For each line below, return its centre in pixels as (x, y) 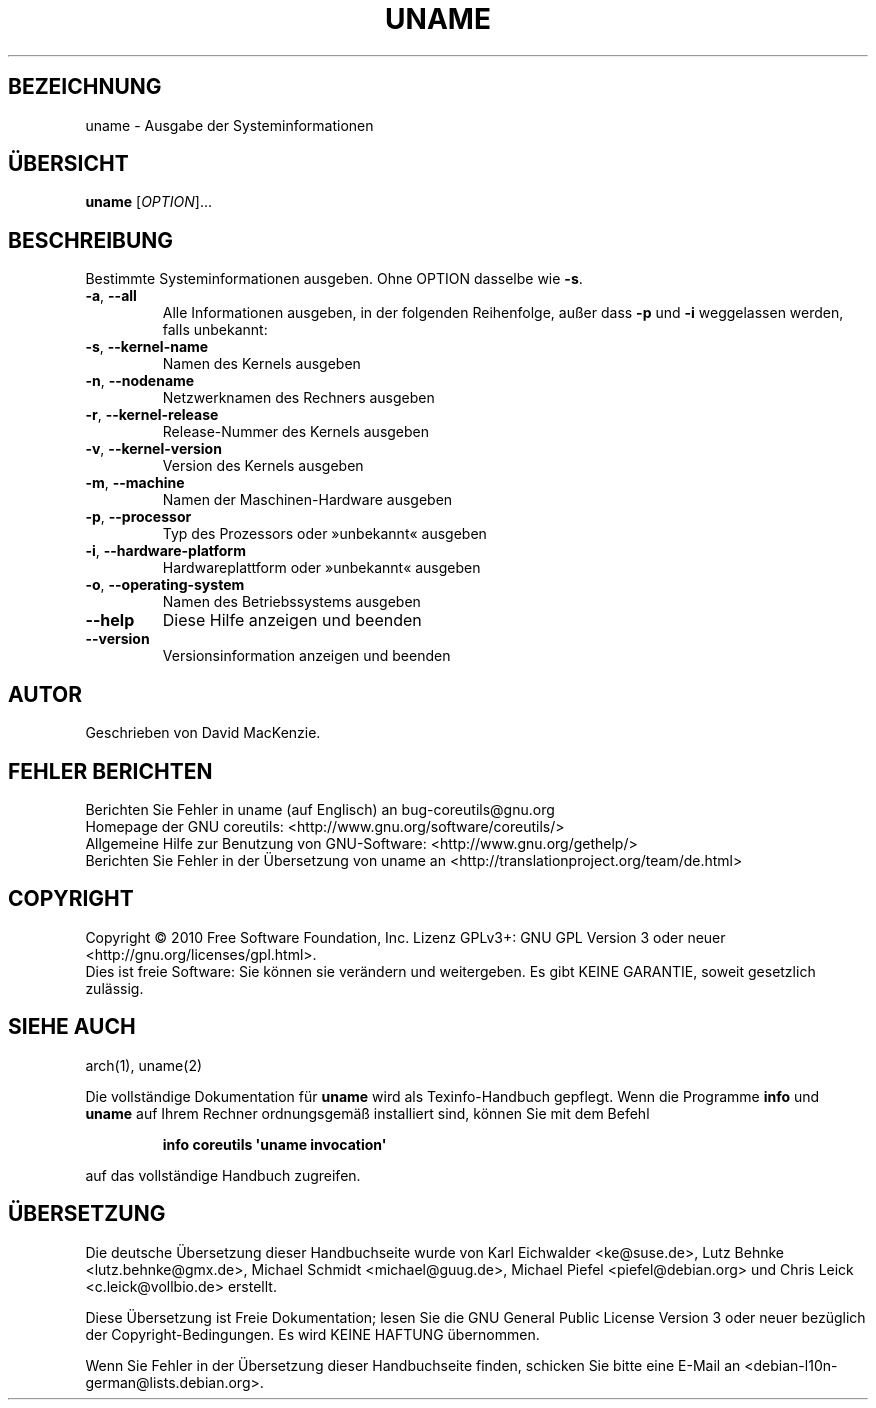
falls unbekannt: (215, 330)
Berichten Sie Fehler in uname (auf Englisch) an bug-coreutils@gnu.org (320, 809)
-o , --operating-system (165, 585)
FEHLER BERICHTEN (110, 771)
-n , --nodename (140, 381)
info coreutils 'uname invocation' (274, 1144)
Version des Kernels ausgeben (263, 466)
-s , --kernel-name (147, 347)
